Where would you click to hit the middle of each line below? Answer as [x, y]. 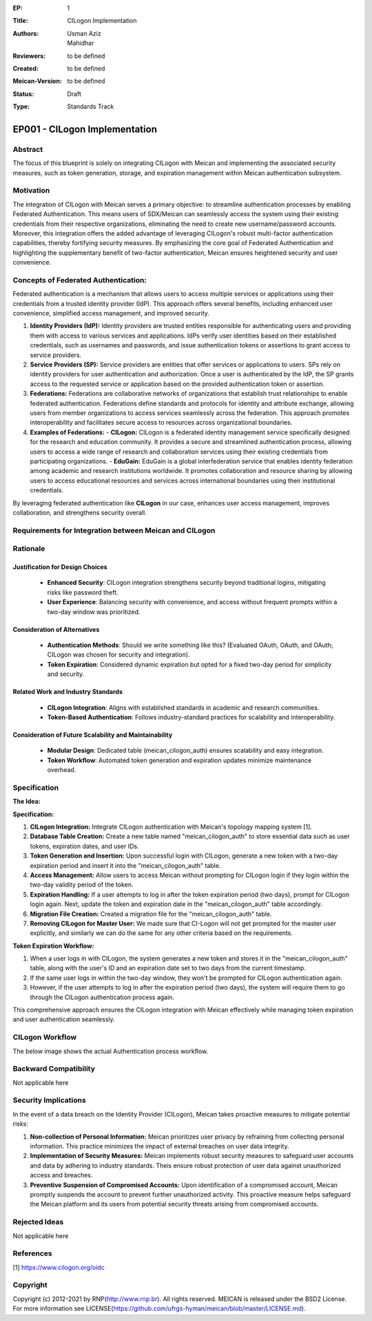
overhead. [62, 770]
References [32, 1253]
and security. [66, 674]
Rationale [29, 549]
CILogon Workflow [45, 1037]
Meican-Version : [37, 81]
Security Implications [49, 1100]
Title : [21, 21]
